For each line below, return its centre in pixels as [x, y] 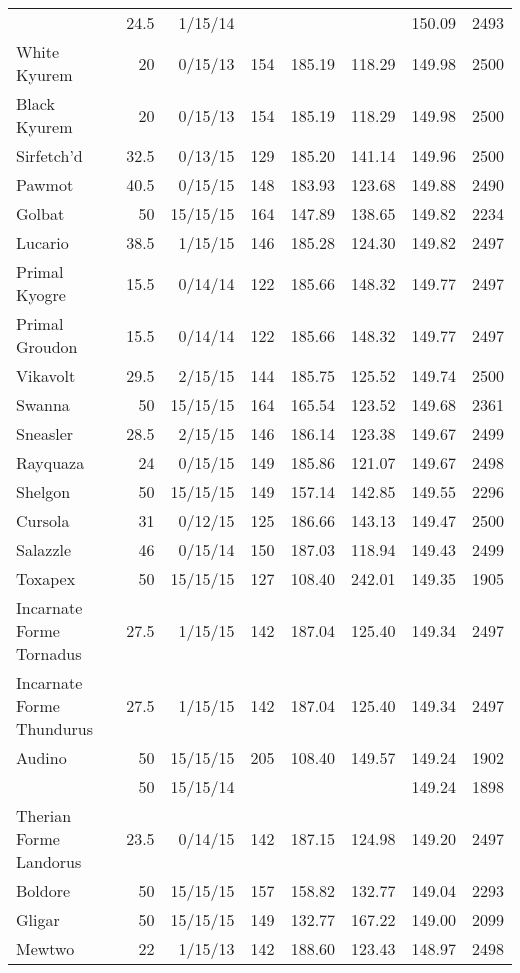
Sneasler [45, 433]
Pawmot [45, 184]
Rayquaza [50, 462]
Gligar [38, 919]
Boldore [43, 890]
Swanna [43, 404]
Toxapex [46, 578]
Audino [41, 757]
